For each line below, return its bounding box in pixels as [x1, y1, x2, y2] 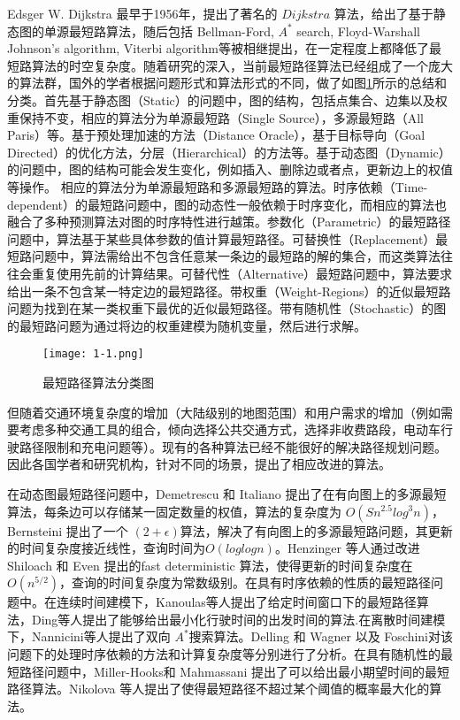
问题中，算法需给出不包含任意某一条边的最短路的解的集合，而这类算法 [31, 247, 441, 265]
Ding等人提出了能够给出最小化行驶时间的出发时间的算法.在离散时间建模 [31, 609, 446, 628]
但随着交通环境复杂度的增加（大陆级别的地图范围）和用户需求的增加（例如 [7, 402, 441, 421]
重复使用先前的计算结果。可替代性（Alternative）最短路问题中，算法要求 [31, 264, 452, 282]
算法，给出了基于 [333, 4, 433, 22]
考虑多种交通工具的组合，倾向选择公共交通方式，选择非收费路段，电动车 [19, 420, 441, 439]
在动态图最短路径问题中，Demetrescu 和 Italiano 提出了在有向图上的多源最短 [7, 484, 447, 502]
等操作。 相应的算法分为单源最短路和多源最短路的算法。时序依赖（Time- [7, 177, 428, 195]
